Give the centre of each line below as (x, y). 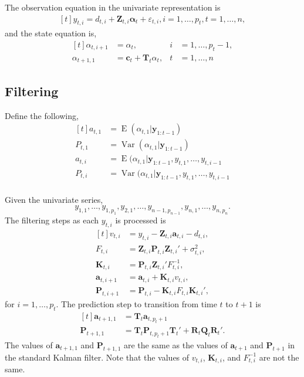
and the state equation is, (51, 33)
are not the (279, 357)
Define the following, (42, 115)
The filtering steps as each (52, 220)
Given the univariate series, (54, 199)
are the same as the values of (176, 344)
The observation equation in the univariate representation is (113, 7)
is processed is (141, 220)
